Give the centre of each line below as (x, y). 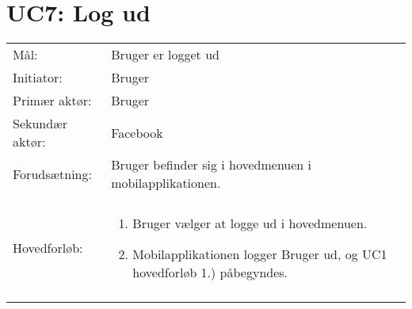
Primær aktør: (52, 101)
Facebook (137, 132)
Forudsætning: (52, 174)
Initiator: (38, 78)
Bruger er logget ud (165, 55)
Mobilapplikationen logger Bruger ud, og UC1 (260, 254)
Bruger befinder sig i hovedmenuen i (212, 165)
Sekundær (40, 124)
